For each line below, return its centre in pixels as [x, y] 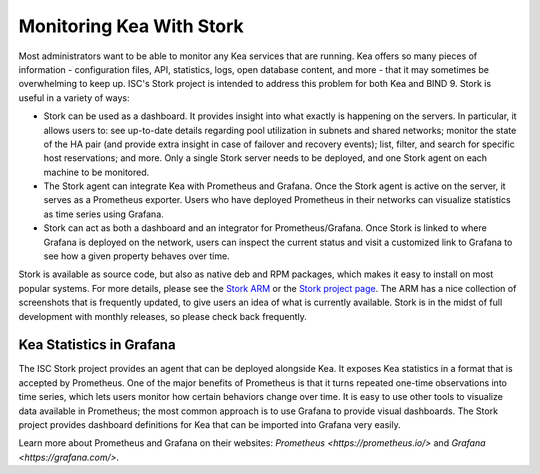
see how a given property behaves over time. [136, 256]
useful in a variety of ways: [74, 97]
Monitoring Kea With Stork [131, 26]
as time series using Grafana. [103, 214]
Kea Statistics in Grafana [97, 345]
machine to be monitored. [96, 172]
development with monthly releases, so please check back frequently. [162, 316]
